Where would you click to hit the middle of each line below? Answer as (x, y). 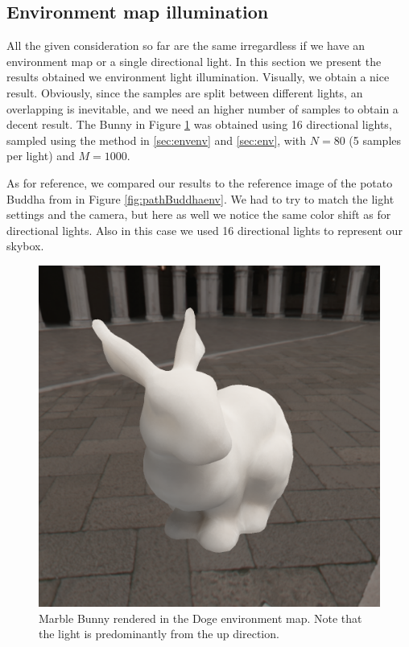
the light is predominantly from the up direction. (159, 634)
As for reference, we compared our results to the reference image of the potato (200, 182)
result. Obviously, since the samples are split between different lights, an (185, 92)
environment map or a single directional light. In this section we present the (194, 61)
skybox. (25, 246)
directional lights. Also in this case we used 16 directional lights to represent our (204, 230)
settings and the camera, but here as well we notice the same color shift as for (199, 214)
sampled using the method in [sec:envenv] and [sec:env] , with (157, 140)
